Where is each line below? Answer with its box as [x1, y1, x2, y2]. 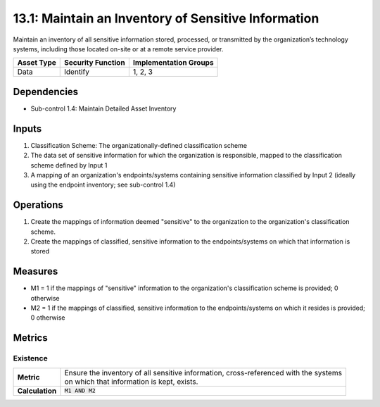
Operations [13, 199, 63, 211]
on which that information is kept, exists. [64, 377, 198, 387]
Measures [13, 265, 58, 277]
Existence [13, 353, 49, 363]
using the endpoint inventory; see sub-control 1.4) [30, 180, 176, 189]
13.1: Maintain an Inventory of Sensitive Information [13, 11, 319, 26]
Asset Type [17, 58, 56, 68]
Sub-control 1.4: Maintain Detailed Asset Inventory [30, 104, 177, 113]
